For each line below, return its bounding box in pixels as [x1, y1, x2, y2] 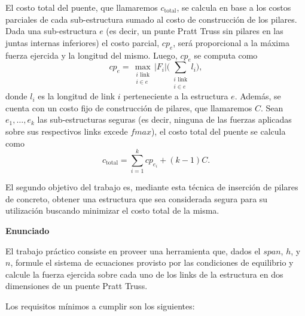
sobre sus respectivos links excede [5, 124, 128, 137]
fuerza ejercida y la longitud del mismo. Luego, [5, 48, 178, 61]
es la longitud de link [38, 90, 115, 102]
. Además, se [234, 90, 281, 102]
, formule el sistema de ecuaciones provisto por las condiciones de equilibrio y [10, 256, 294, 269]
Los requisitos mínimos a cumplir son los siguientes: [5, 299, 195, 312]
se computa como [194, 48, 258, 61]
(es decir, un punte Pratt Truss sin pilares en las [106, 25, 283, 37]
